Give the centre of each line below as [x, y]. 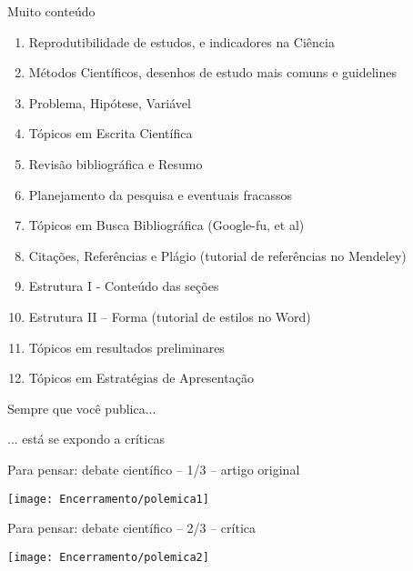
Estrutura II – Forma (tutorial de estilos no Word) [170, 316]
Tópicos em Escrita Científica [111, 133]
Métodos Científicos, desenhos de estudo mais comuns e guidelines [213, 72]
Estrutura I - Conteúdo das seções [124, 286]
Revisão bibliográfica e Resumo [116, 163]
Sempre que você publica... [82, 408]
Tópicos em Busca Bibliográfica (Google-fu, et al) [166, 225]
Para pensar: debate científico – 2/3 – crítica [131, 528]
